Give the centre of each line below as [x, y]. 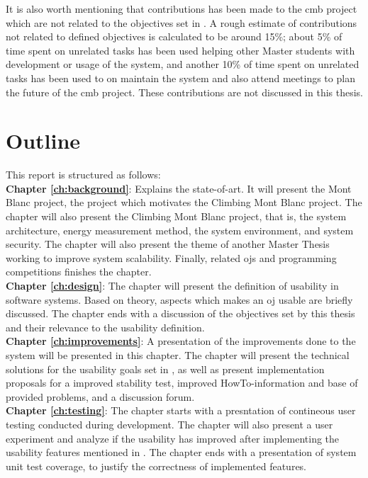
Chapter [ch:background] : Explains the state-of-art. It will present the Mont [179, 188]
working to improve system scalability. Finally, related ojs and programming [171, 257]
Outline [43, 141]
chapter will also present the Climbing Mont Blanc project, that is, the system [176, 216]
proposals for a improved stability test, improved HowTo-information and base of [182, 383]
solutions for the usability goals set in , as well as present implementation [165, 369]
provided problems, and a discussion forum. [100, 396]
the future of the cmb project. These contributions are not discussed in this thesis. [184, 92]
